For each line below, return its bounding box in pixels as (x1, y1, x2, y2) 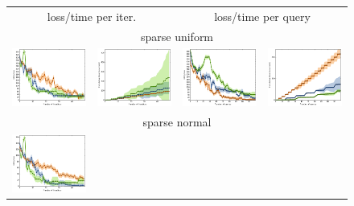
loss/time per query (214, 7, 311, 24)
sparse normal (142, 113, 212, 130)
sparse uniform (140, 27, 214, 44)
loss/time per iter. (47, 7, 137, 24)
